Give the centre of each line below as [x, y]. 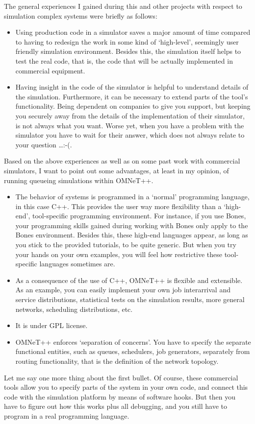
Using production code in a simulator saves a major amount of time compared [133, 32]
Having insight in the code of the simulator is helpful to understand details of [132, 87]
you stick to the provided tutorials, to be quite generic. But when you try [126, 245]
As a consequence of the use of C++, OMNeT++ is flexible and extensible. [129, 280]
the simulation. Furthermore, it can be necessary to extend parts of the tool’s [132, 96]
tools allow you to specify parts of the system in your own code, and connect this [126, 387]
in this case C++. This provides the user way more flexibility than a [118, 206]
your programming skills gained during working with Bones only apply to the [132, 225]
